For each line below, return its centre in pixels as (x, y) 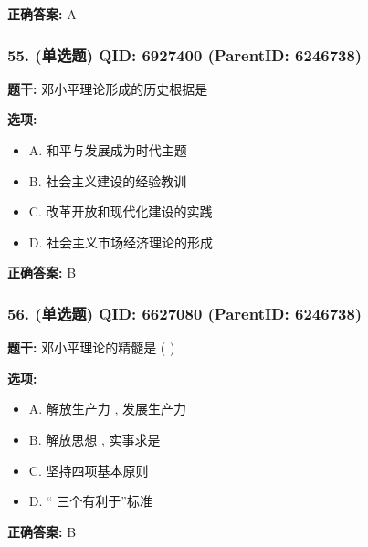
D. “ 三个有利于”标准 (90, 501)
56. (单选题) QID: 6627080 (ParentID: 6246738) (185, 313)
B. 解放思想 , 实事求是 (95, 439)
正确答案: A (42, 14)
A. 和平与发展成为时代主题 (108, 150)
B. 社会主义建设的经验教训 (108, 180)
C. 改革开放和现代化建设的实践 (121, 211)
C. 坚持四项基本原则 (89, 470)
